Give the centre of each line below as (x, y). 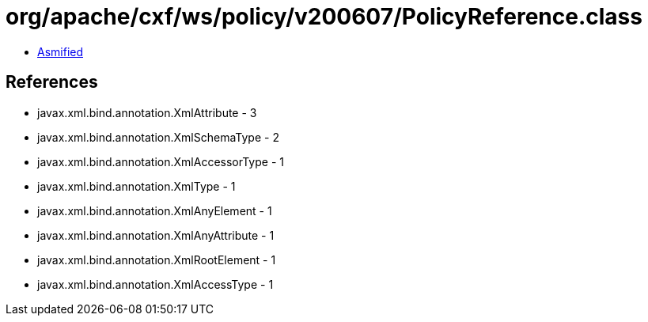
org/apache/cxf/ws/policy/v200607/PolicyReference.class (324, 17)
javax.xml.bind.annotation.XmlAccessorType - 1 (161, 161)
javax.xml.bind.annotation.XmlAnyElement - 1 (155, 210)
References (52, 82)
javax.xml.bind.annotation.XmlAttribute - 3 (147, 112)
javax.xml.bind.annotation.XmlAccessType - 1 (155, 284)
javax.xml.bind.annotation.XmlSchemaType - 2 (158, 137)
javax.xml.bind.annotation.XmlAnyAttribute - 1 (156, 235)
